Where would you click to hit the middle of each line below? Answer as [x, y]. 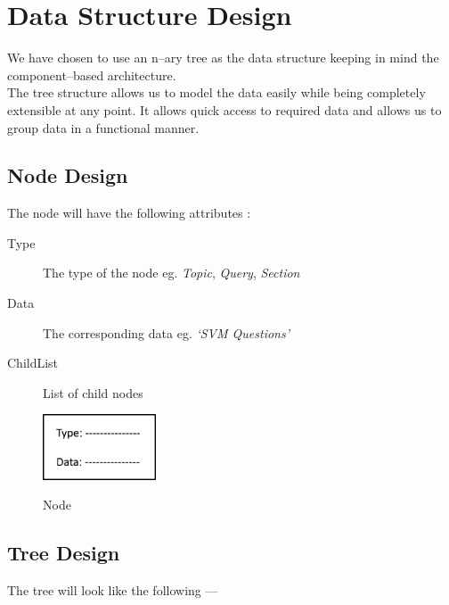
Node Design [68, 175]
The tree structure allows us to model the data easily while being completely [216, 92]
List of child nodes [93, 392]
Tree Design [64, 553]
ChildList [33, 363]
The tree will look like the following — [113, 590]
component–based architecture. [92, 75]
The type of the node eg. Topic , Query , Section [171, 273]
